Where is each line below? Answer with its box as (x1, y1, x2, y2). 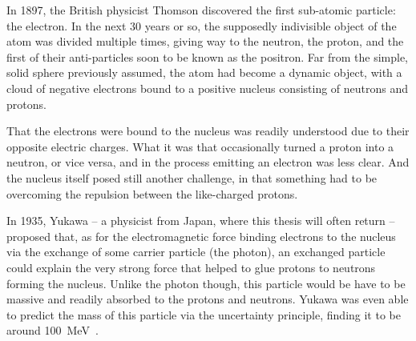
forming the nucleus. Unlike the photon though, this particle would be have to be (6, 275, 406, 291)
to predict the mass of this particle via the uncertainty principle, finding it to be (6, 306, 401, 323)
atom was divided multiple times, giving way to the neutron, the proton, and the (6, 33, 404, 50)
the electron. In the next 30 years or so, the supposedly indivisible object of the (6, 17, 397, 34)
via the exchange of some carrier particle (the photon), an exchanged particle (6, 243, 386, 260)
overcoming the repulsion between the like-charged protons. (6, 185, 298, 202)
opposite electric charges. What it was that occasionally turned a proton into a (6, 138, 394, 154)
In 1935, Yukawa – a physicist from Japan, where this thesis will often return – (6, 212, 395, 229)
